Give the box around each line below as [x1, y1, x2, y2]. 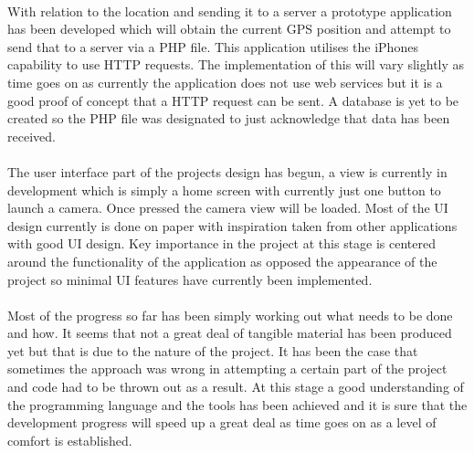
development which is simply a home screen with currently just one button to [7, 180, 441, 199]
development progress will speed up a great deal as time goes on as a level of [7, 413, 437, 432]
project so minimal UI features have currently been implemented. [7, 269, 373, 289]
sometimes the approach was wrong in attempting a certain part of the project [7, 359, 448, 378]
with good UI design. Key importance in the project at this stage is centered [7, 234, 437, 253]
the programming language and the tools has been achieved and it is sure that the [7, 395, 468, 414]
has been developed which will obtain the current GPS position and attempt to [7, 19, 451, 38]
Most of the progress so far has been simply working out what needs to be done [7, 305, 453, 324]
